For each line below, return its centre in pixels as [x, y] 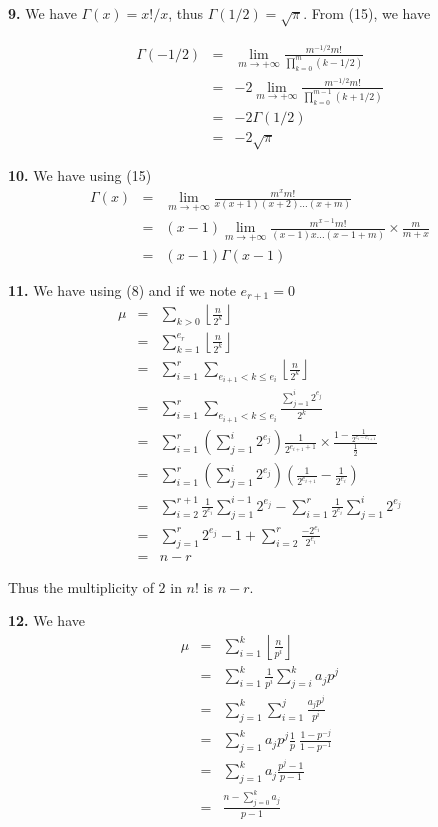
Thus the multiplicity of [81, 586]
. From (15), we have [367, 13]
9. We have [42, 13]
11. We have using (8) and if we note [122, 289]
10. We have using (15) [80, 175]
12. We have [46, 620]
